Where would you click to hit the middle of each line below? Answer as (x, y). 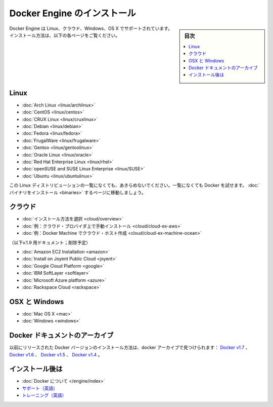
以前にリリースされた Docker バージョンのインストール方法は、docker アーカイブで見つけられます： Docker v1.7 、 (130, 348)
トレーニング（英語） (44, 395)
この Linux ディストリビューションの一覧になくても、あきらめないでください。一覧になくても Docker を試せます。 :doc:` (135, 186)
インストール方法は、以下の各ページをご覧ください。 (65, 35)
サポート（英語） (40, 388)
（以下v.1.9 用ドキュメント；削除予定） (50, 242)
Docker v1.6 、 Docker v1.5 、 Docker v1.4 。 (56, 354)
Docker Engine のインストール (73, 13)
